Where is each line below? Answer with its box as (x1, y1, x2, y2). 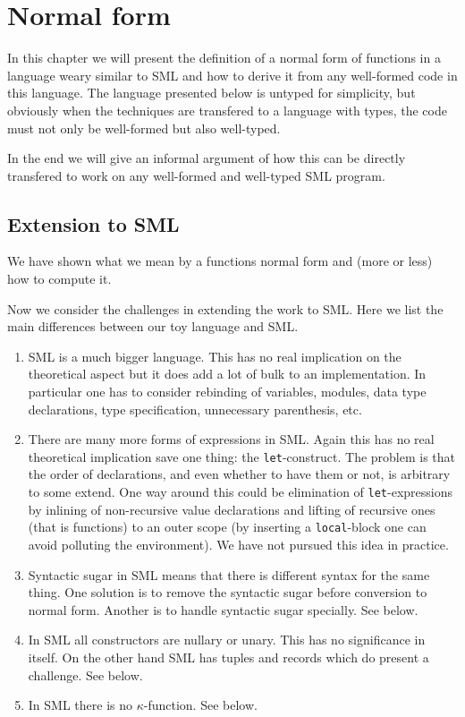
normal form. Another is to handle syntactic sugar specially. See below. (28, 600, 418, 619)
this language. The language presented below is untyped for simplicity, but (7, 83, 416, 102)
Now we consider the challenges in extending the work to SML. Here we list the (7, 299, 444, 318)
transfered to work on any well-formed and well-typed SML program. (7, 166, 385, 184)
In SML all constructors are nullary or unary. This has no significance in (28, 630, 426, 649)
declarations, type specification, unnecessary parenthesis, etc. (28, 399, 362, 418)
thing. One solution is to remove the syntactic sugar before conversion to (28, 583, 427, 602)
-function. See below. (143, 696, 258, 714)
